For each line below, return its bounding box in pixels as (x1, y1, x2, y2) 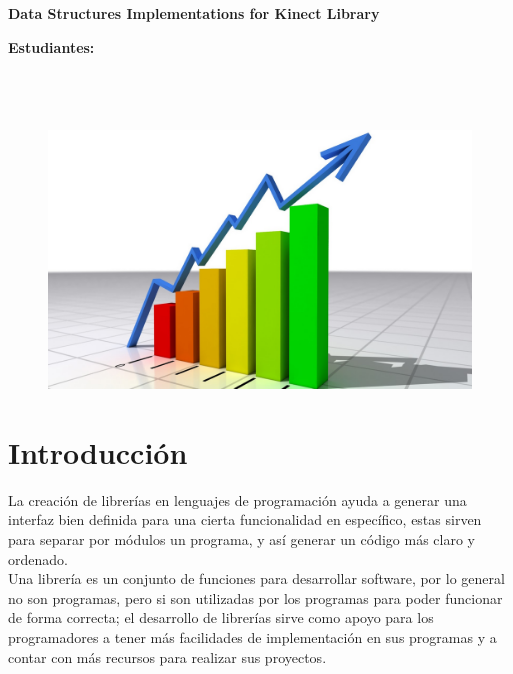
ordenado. (8, 548, 68, 569)
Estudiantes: (8, 36, 95, 57)
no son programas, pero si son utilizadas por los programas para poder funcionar (8, 587, 503, 608)
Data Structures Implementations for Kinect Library (8, 3, 380, 23)
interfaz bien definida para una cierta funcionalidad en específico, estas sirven (8, 509, 482, 530)
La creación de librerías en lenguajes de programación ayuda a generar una (8, 489, 467, 510)
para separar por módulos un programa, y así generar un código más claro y (8, 529, 475, 550)
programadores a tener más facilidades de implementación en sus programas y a (8, 627, 497, 648)
